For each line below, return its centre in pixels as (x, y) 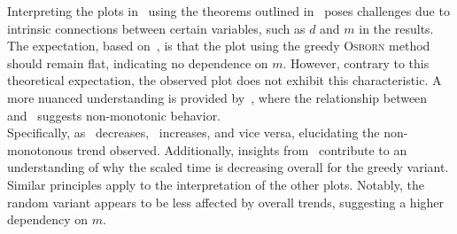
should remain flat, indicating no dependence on (138, 62)
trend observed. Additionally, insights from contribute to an (242, 149)
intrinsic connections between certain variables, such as (156, 28)
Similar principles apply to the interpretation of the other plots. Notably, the (216, 184)
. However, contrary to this (356, 62)
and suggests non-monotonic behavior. (114, 115)
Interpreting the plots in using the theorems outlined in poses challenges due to (228, 11)
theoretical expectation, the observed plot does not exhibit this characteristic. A (225, 80)
